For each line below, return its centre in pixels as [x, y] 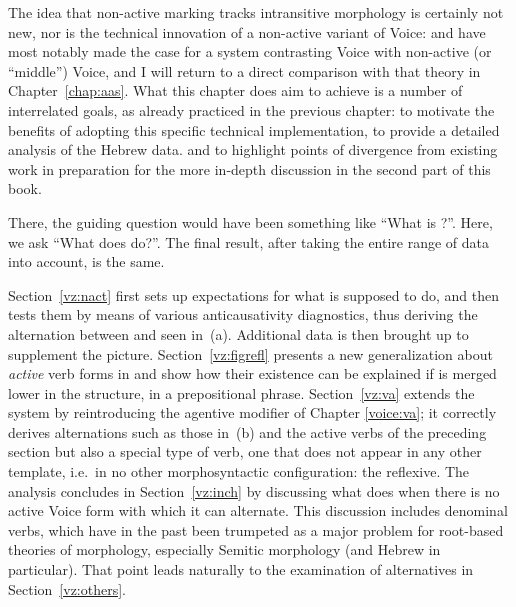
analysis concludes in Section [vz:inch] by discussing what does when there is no [254, 490]
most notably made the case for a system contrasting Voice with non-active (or [250, 51]
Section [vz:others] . [67, 588]
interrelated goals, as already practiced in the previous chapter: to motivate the [251, 109]
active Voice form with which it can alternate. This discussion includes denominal [258, 510]
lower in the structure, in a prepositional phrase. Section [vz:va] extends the [241, 392]
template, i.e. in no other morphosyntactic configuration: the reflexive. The [239, 471]
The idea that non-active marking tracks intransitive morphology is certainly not [256, 12]
